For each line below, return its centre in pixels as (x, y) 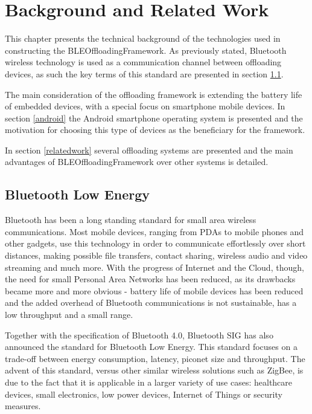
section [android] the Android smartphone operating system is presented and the (154, 118)
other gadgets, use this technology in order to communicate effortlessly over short (155, 243)
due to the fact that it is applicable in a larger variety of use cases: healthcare (149, 382)
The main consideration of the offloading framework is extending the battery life (154, 94)
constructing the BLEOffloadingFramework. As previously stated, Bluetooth (146, 50)
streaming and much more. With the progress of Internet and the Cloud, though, (154, 267)
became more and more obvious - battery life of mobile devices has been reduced (154, 290)
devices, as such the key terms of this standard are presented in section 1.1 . (144, 73)
